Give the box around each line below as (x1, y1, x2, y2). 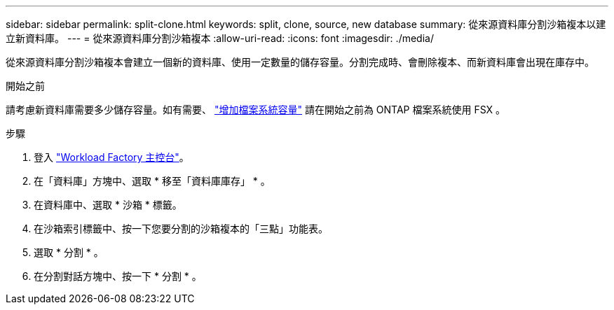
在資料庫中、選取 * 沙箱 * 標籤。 (34, 199, 182, 211)
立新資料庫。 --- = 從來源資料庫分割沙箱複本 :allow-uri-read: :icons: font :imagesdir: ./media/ (6, 32, 434, 44)
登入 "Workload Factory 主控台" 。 (34, 151, 189, 163)
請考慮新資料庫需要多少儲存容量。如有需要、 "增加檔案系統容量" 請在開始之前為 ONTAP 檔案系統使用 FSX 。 (6, 104, 506, 115)
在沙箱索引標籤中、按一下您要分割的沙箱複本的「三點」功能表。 (34, 223, 328, 234)
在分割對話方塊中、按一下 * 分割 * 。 (34, 270, 202, 282)
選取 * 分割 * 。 (34, 246, 104, 258)
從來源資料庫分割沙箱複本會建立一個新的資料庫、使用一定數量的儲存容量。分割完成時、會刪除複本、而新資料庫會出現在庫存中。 (6, 56, 594, 68)
